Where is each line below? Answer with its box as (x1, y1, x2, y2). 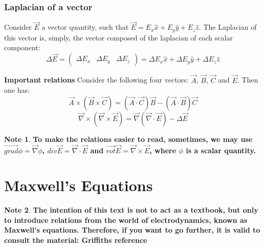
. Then (237, 74, 258, 85)
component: (4, 42, 40, 53)
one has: (4, 85, 30, 95)
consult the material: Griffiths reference (4, 235, 147, 245)
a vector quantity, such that (41, 22, 129, 32)
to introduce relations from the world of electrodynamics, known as (4, 214, 248, 225)
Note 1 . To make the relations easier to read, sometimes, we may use (4, 133, 253, 144)
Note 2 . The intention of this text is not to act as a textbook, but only (4, 204, 258, 215)
